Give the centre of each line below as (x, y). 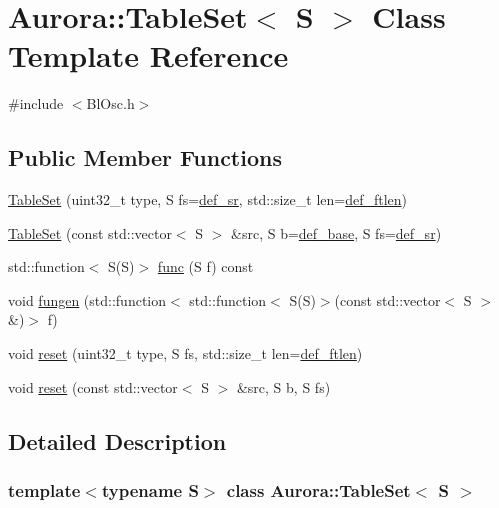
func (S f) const (205, 266)
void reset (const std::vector (93, 386)
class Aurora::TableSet (318, 489)
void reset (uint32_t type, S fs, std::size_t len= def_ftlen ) (185, 353)
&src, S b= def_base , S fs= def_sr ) (336, 232)
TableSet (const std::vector (90, 232)
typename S (150, 489)
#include (36, 103)
